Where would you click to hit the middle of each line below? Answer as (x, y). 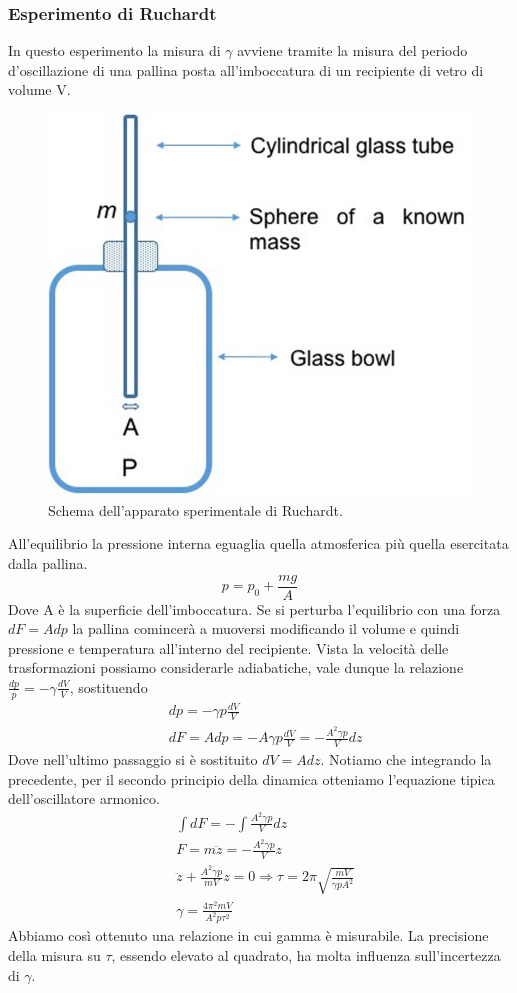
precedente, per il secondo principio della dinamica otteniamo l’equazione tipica (251, 778)
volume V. (39, 89)
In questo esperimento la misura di (114, 50)
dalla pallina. (48, 562)
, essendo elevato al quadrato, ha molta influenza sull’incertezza (306, 955)
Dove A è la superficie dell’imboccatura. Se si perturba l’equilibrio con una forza (254, 608)
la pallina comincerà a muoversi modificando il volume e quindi (266, 628)
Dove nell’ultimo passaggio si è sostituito (133, 758)
